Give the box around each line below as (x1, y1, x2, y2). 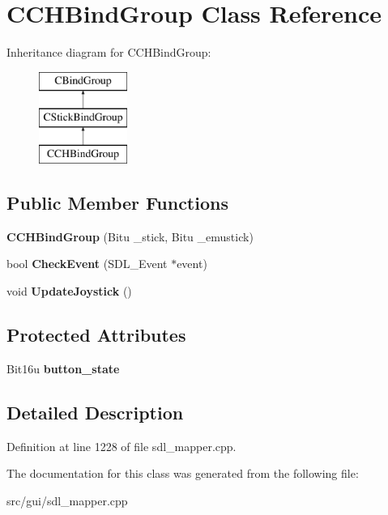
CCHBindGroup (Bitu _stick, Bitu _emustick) (6, 228, 254, 245)
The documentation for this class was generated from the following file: (6, 465, 359, 482)
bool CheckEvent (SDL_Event (6, 255, 168, 272)
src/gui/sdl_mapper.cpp (6, 492, 128, 509)
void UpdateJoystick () (6, 283, 132, 300)
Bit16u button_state (6, 360, 120, 377)
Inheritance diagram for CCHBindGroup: (6, 44, 211, 61)
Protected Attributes (6, 322, 186, 347)
